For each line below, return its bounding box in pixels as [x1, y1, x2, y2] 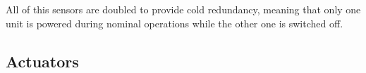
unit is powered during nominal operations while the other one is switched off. [6, 15, 343, 30]
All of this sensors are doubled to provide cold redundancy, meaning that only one [6, 2, 361, 16]
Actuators [6, 50, 79, 72]
